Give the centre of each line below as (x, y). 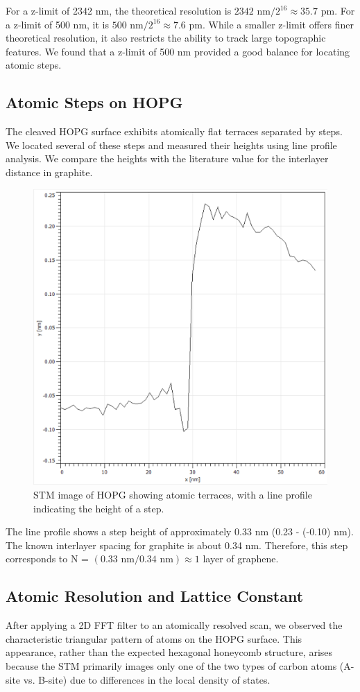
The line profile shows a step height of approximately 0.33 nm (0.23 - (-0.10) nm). (180, 531)
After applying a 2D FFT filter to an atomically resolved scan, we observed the (174, 625)
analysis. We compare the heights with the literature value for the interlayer (167, 158)
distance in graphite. (49, 172)
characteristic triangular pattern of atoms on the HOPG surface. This (154, 638)
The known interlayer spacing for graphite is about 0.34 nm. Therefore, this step (177, 545)
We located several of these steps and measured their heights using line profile (171, 145)
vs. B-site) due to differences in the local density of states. (147, 679)
